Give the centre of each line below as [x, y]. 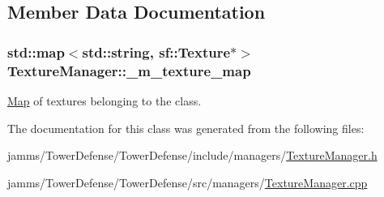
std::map [36, 51]
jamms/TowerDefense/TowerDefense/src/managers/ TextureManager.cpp [188, 182]
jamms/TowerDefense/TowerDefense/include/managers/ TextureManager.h [192, 155]
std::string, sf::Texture [156, 51]
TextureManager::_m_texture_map [129, 70]
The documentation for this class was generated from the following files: [186, 128]
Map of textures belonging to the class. [105, 100]
